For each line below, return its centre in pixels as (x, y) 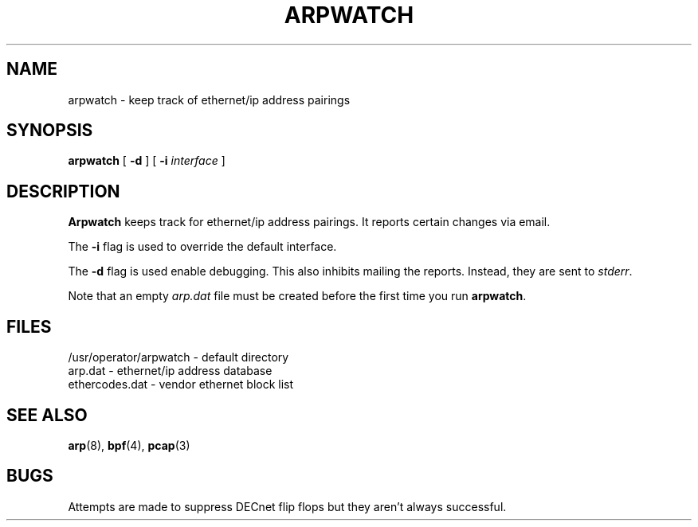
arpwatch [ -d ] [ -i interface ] (147, 161)
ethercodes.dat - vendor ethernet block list (181, 385)
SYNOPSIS (50, 131)
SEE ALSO (47, 415)
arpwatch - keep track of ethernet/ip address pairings (209, 100)
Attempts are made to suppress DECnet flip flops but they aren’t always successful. (287, 506)
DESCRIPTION (63, 191)
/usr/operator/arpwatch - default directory (178, 357)
